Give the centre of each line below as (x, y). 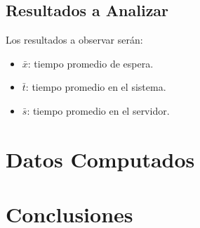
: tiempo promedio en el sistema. (96, 87)
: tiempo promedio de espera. (91, 63)
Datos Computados (100, 159)
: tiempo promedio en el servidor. (98, 110)
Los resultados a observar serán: (74, 40)
